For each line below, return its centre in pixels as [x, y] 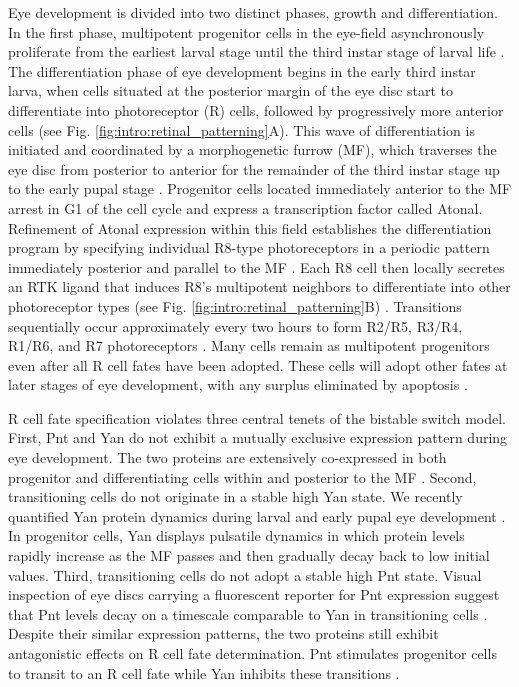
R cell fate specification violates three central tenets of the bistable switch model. [257, 417]
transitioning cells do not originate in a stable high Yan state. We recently [235, 496]
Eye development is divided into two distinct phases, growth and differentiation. [253, 12]
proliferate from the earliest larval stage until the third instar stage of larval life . [256, 51]
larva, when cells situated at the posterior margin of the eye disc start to [231, 90]
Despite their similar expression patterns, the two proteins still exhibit [223, 633]
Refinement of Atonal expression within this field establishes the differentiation [250, 227]
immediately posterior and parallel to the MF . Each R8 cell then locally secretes [256, 266]
